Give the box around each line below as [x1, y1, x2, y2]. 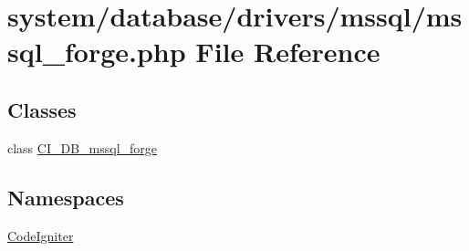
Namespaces [7, 183, 124, 211]
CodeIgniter [7, 225, 74, 245]
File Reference [195, 33, 380, 70]
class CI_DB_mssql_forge [7, 138, 158, 157]
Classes [7, 95, 77, 123]
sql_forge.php [7, 33, 186, 70]
